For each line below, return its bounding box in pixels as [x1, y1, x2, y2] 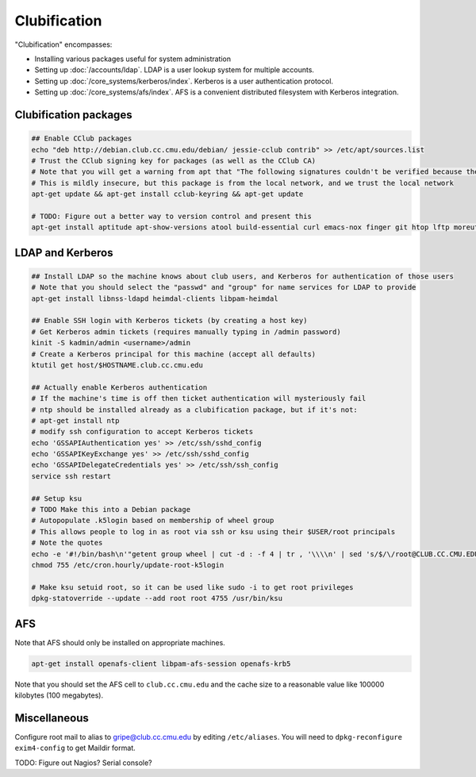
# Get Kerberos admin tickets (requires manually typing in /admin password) [31, 327, 341, 337]
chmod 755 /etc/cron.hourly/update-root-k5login [31, 560, 225, 569]
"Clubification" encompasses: [14, 40, 113, 49]
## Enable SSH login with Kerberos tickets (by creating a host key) [31, 316, 308, 325]
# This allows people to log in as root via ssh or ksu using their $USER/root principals [31, 527, 396, 536]
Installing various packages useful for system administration [34, 54, 232, 63]
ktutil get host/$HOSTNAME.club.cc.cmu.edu [31, 360, 204, 369]
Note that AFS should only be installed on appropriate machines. [14, 637, 225, 647]
